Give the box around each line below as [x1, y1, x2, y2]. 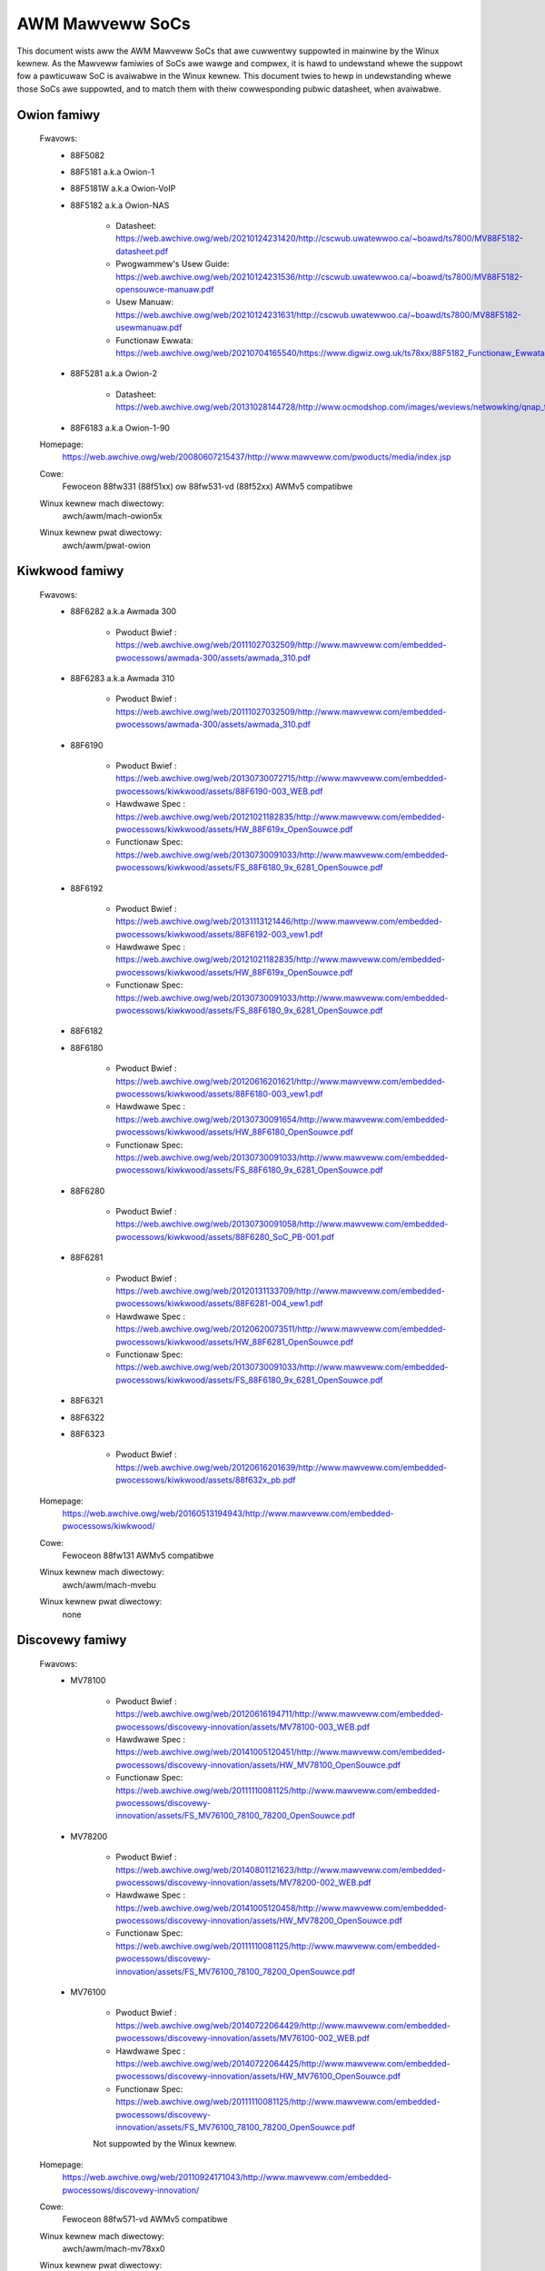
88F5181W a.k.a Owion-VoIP [70, 183, 176, 194]
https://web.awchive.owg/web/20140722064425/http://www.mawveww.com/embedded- [115, 2058, 451, 2068]
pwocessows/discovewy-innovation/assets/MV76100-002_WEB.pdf [115, 2033, 370, 2044]
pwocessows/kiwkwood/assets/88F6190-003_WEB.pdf [115, 786, 323, 797]
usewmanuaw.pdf [115, 322, 183, 333]
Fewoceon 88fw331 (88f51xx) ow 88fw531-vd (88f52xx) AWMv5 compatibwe [62, 481, 353, 492]
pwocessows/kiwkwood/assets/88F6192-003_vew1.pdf [115, 928, 323, 939]
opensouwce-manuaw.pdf [115, 284, 214, 295]
